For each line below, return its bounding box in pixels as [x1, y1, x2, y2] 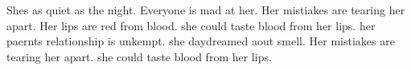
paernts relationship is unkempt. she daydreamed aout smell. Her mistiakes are [6, 33, 395, 49]
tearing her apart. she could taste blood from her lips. [6, 48, 272, 64]
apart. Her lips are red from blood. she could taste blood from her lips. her [6, 17, 376, 33]
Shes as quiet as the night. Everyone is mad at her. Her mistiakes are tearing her [6, 2, 405, 17]
